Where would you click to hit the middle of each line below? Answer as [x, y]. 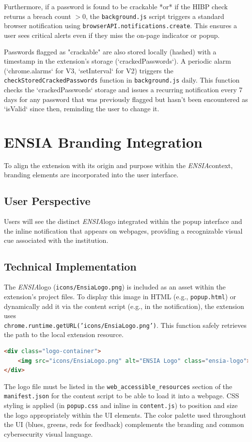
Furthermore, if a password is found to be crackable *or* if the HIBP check [116, 6]
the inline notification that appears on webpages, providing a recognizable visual [123, 230]
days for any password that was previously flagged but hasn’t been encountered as [126, 99]
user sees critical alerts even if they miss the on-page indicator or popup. [112, 35]
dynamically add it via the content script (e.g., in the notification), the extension [124, 306]
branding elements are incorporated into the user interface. [91, 175]
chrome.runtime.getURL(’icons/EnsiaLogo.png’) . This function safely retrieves [125, 325]
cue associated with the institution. [56, 240]
